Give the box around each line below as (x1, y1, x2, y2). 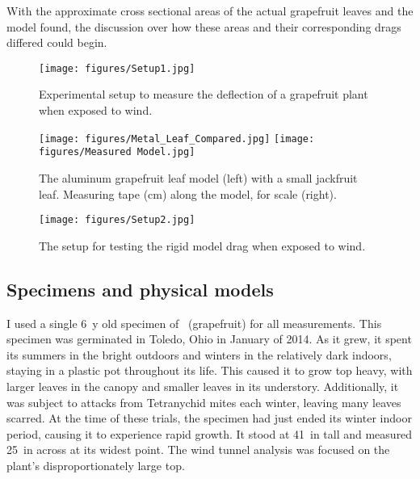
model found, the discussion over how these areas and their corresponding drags (6, 18, 401, 35)
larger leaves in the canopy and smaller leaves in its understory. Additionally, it (6, 377, 399, 394)
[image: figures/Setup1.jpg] (39, 62, 195, 74)
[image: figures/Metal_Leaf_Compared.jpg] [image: (39, 132, 315, 145)
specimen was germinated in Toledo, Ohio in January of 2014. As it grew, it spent (6, 330, 412, 347)
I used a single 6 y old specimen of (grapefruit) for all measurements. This (6, 314, 382, 331)
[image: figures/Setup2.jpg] (39, 214, 195, 226)
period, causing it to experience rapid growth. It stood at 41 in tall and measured (6, 425, 413, 442)
